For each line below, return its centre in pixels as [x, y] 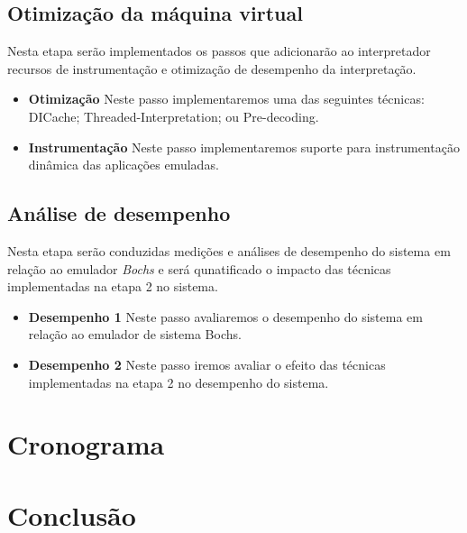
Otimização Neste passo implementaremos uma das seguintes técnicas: [226, 99]
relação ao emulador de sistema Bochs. [135, 334]
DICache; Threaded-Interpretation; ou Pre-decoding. [174, 116]
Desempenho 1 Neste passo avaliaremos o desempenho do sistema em [225, 316]
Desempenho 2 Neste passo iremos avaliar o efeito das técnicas [207, 364]
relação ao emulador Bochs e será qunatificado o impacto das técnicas [199, 268]
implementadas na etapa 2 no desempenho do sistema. [179, 382]
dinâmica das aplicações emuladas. [124, 165]
